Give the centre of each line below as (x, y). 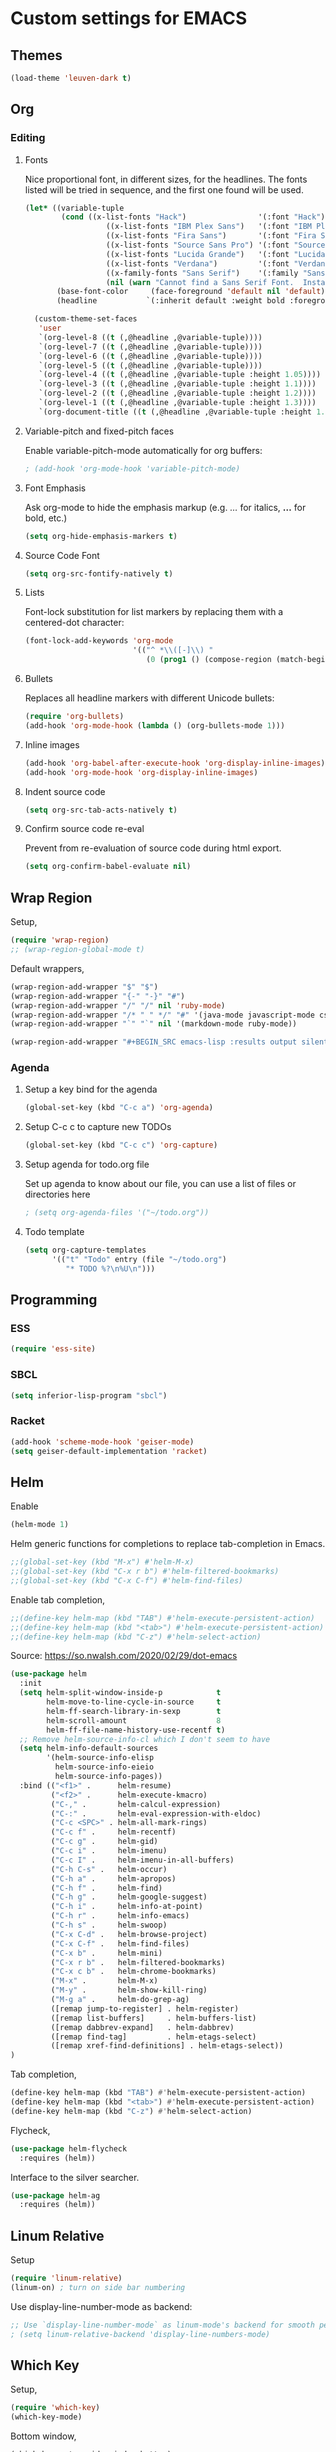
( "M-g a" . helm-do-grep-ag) (120, 2000)
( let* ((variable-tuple (74, 208)
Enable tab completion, (58, 1599)
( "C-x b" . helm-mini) (106, 1953)
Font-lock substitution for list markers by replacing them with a (154, 612)
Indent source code (65, 791)
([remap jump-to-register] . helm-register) (145, 2008)
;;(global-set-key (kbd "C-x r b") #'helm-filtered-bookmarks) (145, 1572)
